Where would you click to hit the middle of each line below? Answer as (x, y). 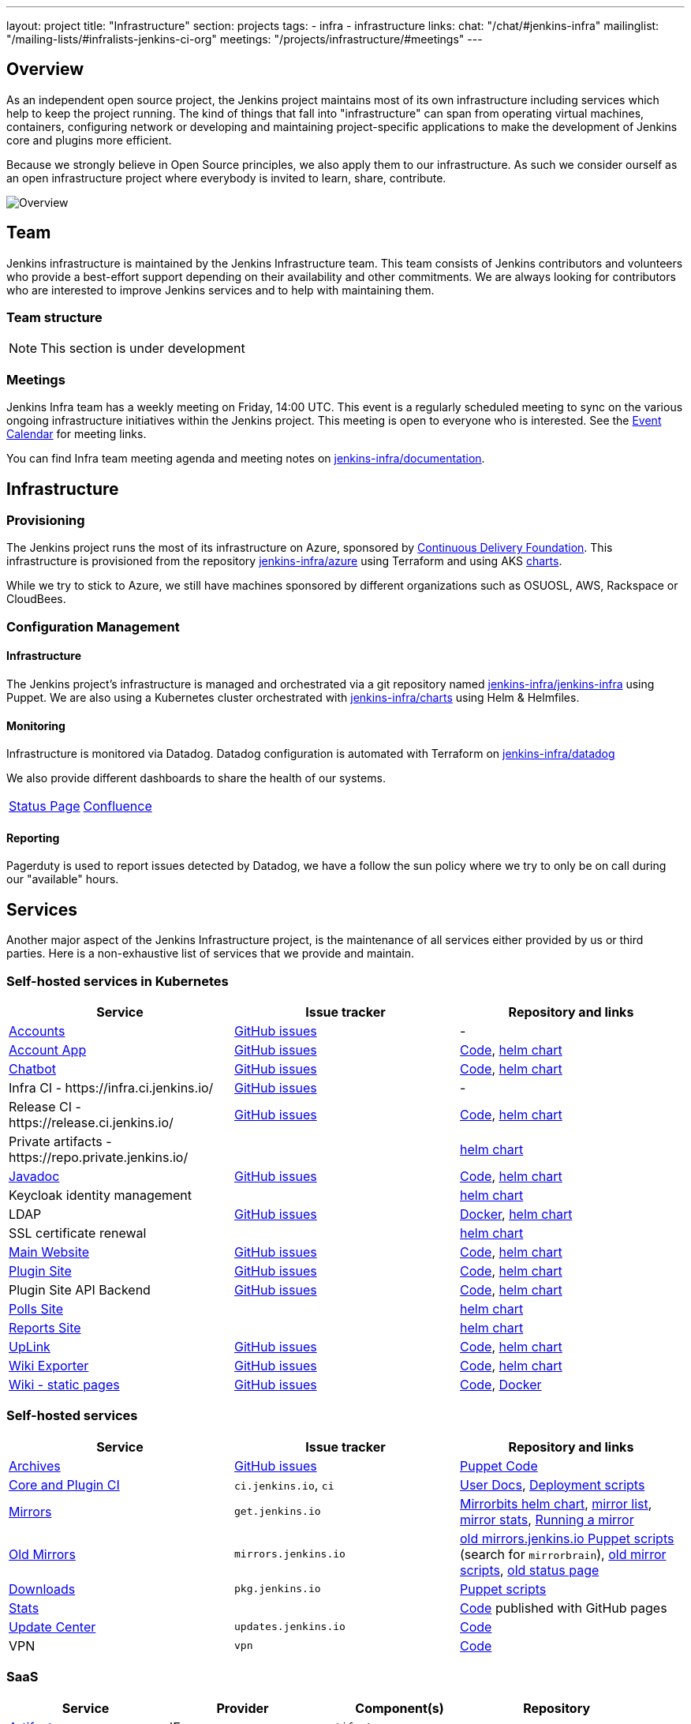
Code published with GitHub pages (563, 1608)
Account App (48, 1050)
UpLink (30, 1347)
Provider (243, 1708)
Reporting (33, 838)
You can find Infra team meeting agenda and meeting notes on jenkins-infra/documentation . (246, 459)
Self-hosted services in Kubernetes (118, 981)
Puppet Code (499, 1465)
